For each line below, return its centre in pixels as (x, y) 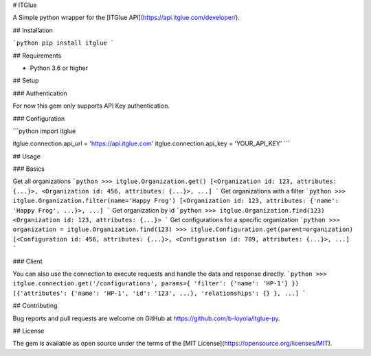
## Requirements (37, 56)
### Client (27, 261)
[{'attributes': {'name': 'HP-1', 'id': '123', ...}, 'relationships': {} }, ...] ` (159, 293)
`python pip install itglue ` (64, 43)
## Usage (27, 156)
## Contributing (35, 306)
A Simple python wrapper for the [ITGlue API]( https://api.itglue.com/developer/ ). (126, 18)
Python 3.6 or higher (59, 68)
